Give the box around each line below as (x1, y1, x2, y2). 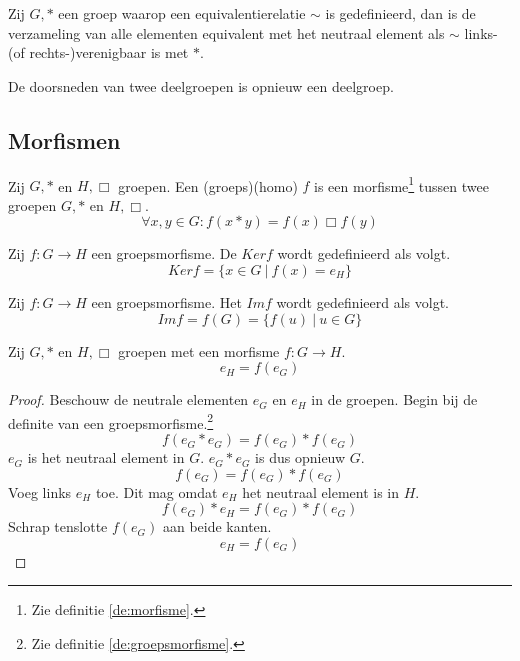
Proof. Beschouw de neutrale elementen (8, 389, 249, 410)
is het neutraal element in (27, 447, 185, 468)
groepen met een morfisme (118, 340, 280, 361)
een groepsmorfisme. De (91, 243, 237, 264)
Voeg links (8, 481, 72, 502)
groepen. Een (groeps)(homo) (118, 175, 298, 196)
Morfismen (8, 124, 121, 155)
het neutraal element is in (242, 481, 400, 502)
